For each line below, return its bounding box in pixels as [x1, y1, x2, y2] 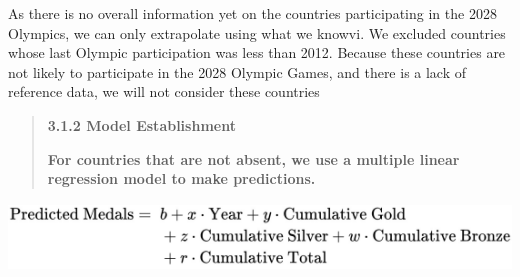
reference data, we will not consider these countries [8, 81, 320, 102]
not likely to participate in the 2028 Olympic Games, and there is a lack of [8, 61, 467, 82]
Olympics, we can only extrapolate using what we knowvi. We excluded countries [8, 22, 506, 43]
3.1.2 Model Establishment [47, 114, 236, 135]
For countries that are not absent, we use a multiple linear [47, 148, 460, 169]
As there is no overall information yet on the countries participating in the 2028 [8, 3, 497, 23]
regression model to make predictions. [47, 168, 316, 189]
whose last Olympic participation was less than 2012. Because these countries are [8, 42, 506, 63]
